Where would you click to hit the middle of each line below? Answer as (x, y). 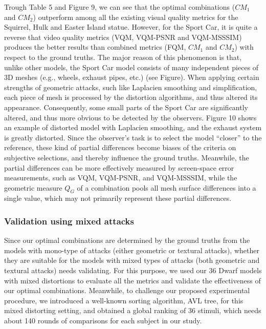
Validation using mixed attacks (69, 221)
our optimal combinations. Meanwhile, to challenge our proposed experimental (127, 290)
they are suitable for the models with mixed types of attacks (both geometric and (132, 260)
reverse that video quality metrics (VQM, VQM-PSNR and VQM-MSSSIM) (123, 37)
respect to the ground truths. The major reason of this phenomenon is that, (123, 57)
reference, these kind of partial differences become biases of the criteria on (120, 147)
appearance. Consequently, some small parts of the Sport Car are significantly (126, 107)
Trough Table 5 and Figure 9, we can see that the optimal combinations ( (120, 7)
